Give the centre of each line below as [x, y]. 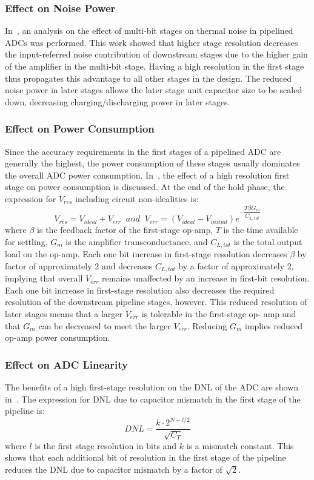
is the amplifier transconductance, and [137, 241]
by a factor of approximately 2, [236, 265]
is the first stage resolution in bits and [106, 445]
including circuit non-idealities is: [137, 198]
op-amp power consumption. [58, 337]
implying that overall [44, 278]
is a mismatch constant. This [240, 445]
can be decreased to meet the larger [105, 325]
